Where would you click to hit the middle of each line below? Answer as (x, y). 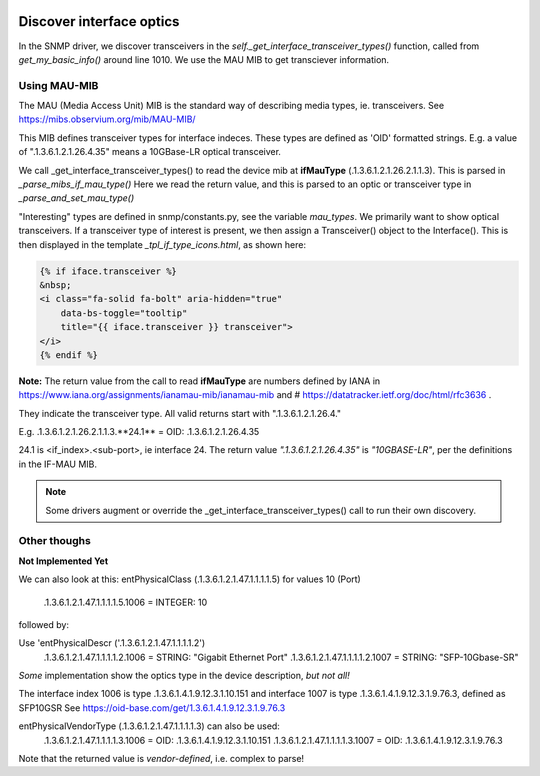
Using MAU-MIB (58, 85)
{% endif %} (69, 354)
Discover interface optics (99, 21)
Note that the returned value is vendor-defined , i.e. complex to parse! (161, 759)
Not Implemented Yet (63, 561)
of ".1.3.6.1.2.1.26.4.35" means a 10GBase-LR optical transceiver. (150, 152)
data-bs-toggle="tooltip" (124, 313)
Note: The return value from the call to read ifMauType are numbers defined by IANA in (199, 381)
